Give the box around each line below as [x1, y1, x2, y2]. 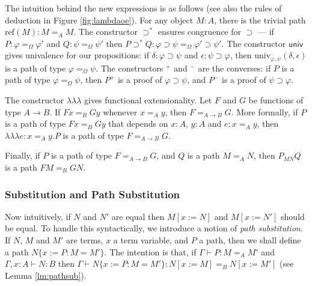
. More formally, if [231, 105, 298, 118]
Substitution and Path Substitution [5, 186, 180, 201]
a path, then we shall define [199, 233, 301, 246]
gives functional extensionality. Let [84, 94, 212, 106]
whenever [103, 105, 138, 118]
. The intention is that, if [104, 245, 197, 258]
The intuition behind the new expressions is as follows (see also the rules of [5, 2, 282, 14]
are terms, [66, 233, 103, 246]
